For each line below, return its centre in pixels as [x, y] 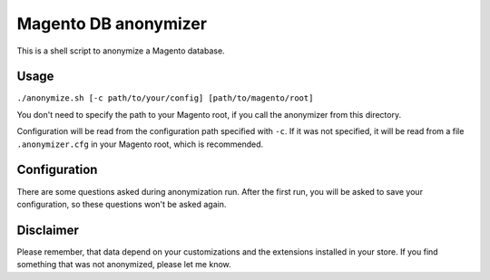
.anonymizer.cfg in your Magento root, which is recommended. [140, 144]
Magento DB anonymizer [112, 24]
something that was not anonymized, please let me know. [124, 265]
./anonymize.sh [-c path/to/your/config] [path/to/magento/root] [165, 98]
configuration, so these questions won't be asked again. [122, 204]
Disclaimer [48, 230]
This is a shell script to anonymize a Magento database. [121, 51]
